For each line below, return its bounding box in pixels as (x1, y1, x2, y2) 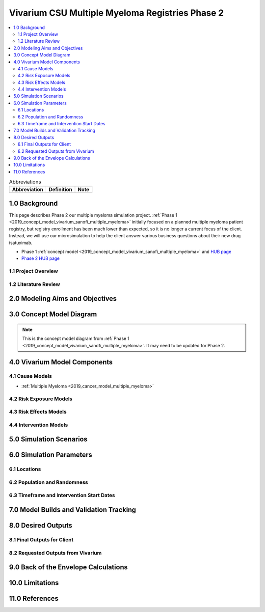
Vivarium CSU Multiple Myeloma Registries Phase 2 (9, 7, 224, 18)
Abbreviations (9, 178, 41, 185)
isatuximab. (9, 240, 33, 246)
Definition (48, 186, 73, 193)
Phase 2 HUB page (21, 255, 60, 261)
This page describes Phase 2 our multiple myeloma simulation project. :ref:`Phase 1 (9, 212, 178, 218)
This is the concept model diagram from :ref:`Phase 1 (22, 335, 130, 341)
